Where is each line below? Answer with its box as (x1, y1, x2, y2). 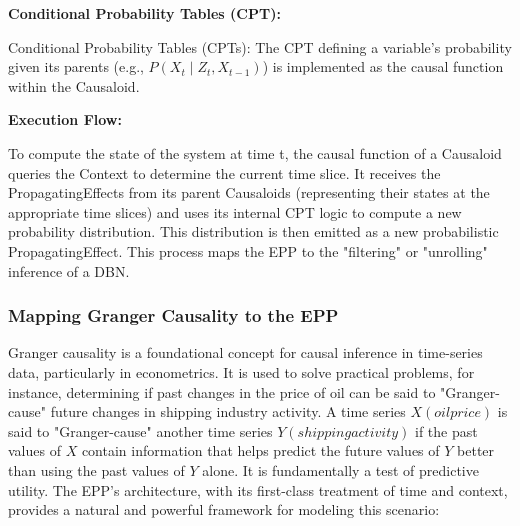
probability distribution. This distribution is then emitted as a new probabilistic (8, 221, 499, 242)
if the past (414, 420, 478, 441)
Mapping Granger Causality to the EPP (8, 303, 339, 328)
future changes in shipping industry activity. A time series (50, 401, 406, 422)
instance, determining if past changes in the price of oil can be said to (8, 381, 436, 402)
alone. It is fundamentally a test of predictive (202, 459, 479, 480)
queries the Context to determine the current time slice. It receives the (8, 162, 441, 183)
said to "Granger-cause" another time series (8, 420, 273, 441)
